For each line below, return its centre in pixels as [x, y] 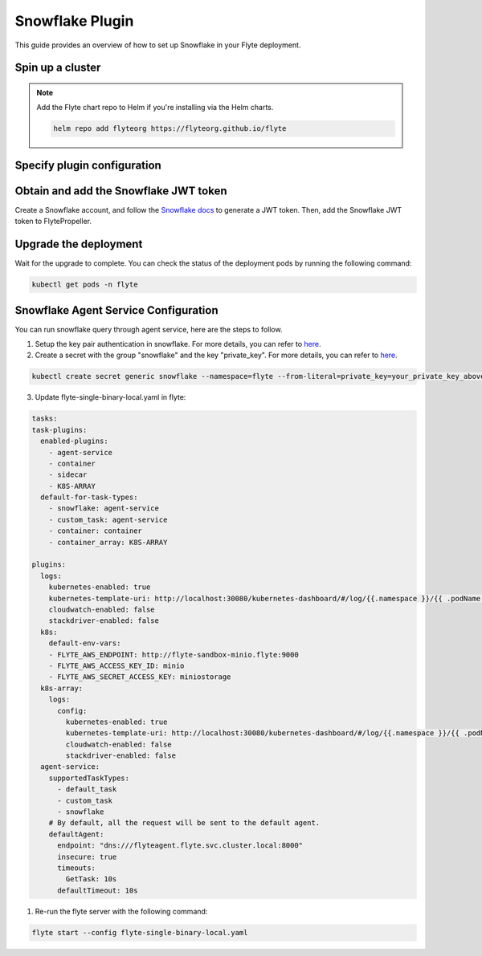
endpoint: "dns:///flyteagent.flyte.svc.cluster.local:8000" [180, 846]
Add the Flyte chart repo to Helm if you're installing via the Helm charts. [155, 108]
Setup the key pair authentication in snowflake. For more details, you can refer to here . [178, 344]
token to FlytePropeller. [53, 222]
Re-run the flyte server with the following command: [121, 911]
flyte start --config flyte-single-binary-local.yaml [140, 932]
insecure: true [87, 856]
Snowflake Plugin [74, 21]
